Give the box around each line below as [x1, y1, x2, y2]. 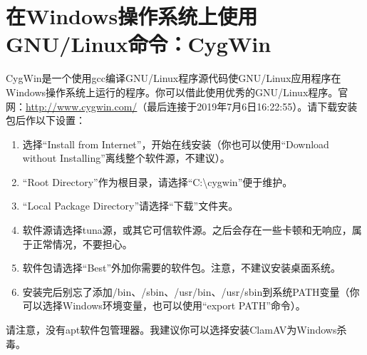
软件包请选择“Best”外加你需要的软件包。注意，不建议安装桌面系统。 [22, 260, 341, 275]
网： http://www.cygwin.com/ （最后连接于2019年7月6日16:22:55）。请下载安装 [6, 98, 358, 113]
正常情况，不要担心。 [32, 236, 133, 251]
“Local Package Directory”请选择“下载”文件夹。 [22, 198, 239, 213]
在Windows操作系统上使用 [6, 1, 258, 31]
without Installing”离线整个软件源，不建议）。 [22, 150, 230, 165]
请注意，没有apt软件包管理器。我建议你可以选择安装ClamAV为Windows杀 [6, 322, 347, 337]
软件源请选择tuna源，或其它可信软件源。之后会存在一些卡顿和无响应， [22, 222, 352, 237]
